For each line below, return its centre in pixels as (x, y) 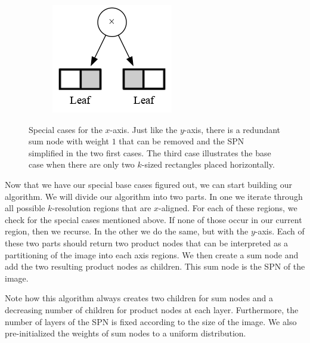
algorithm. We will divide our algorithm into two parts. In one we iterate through (154, 196)
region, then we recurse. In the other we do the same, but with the (127, 231)
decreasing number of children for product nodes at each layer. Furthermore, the (152, 309)
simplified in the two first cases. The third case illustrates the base (150, 152)
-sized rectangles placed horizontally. (208, 164)
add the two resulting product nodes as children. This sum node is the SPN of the (155, 266)
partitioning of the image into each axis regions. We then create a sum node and (152, 254)
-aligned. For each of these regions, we (228, 208)
